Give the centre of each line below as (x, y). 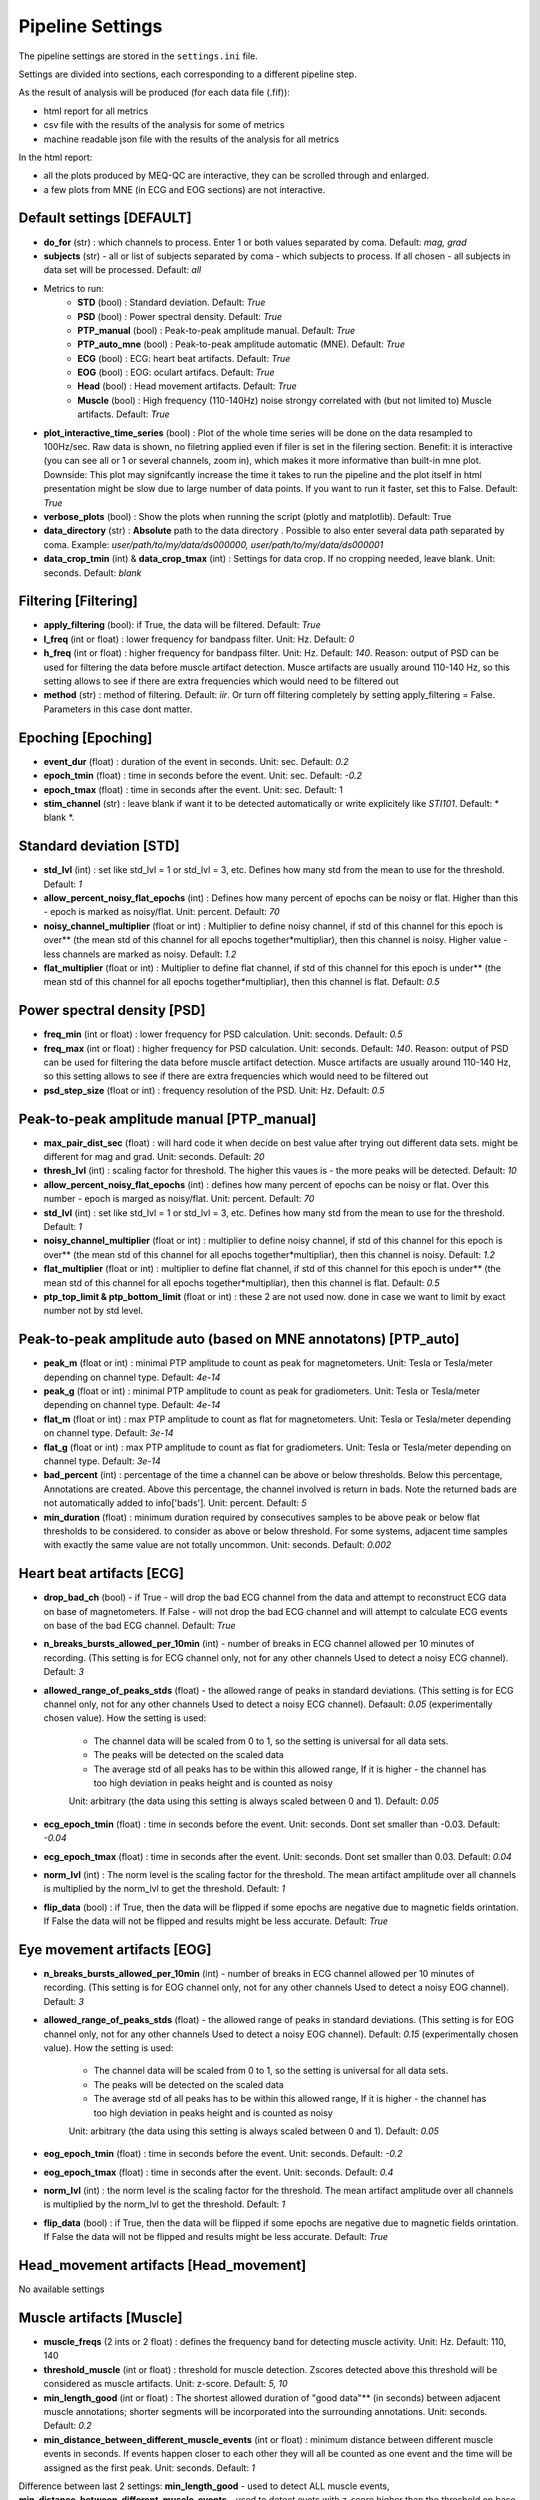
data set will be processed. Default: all (122, 270)
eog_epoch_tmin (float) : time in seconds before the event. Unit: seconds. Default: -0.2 (223, 2154)
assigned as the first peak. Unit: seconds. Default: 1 (149, 2467)
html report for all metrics (96, 111)
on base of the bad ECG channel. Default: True (139, 1626)
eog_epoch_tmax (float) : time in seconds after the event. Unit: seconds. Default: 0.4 (218, 2172)
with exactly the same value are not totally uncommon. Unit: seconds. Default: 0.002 (217, 1545)
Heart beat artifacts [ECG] (101, 1573)
